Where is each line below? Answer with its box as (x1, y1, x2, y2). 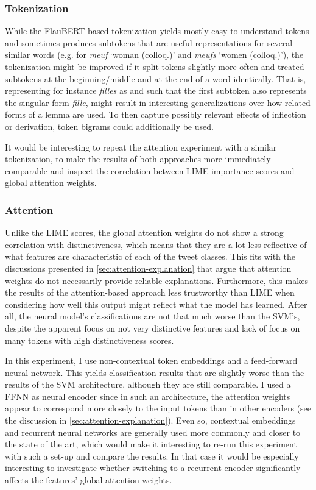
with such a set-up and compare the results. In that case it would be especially (5, 449, 299, 462)
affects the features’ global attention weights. (5, 474, 172, 486)
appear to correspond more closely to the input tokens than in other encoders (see (5, 402, 312, 414)
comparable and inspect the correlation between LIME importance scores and (5, 164, 295, 177)
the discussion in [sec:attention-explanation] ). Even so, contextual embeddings (5, 414, 296, 427)
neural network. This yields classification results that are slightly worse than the (5, 366, 304, 378)
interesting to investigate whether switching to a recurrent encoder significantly (5, 461, 301, 474)
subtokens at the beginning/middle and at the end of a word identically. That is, (5, 72, 306, 85)
